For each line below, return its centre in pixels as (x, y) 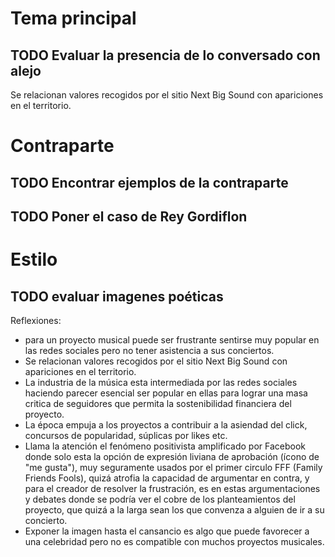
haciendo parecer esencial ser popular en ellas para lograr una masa (166, 393)
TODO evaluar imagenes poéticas (117, 296)
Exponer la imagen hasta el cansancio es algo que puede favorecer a (167, 531)
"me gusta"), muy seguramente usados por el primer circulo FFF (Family (173, 467)
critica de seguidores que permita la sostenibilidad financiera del (158, 403)
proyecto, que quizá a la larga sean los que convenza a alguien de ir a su (174, 509)
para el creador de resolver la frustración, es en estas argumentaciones (172, 488)
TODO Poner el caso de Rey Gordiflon (129, 216)
